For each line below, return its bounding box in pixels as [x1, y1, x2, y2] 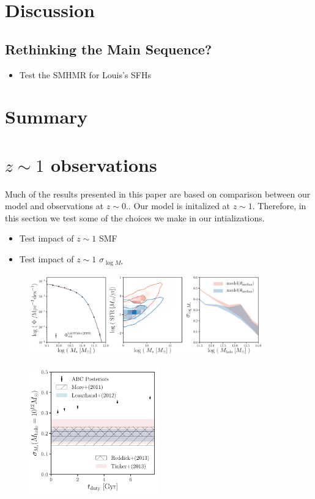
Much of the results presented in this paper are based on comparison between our [5, 187, 311, 200]
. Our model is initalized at [128, 199, 231, 212]
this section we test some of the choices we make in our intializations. [5, 211, 265, 224]
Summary [5, 104, 88, 129]
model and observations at [5, 199, 104, 212]
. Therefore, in [252, 199, 306, 212]
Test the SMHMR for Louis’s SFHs [19, 68, 152, 81]
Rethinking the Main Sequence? [5, 39, 212, 58]
